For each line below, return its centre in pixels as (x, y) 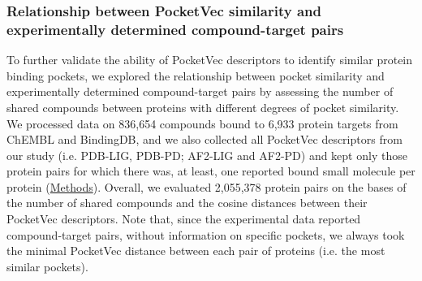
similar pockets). (47, 266)
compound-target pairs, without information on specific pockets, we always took (206, 234)
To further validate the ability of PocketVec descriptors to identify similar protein (210, 60)
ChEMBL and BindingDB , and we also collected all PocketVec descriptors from (205, 139)
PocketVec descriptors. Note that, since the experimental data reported (184, 219)
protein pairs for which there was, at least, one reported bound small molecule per (211, 171)
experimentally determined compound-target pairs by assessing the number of (200, 91)
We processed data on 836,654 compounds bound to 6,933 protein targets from (202, 123)
